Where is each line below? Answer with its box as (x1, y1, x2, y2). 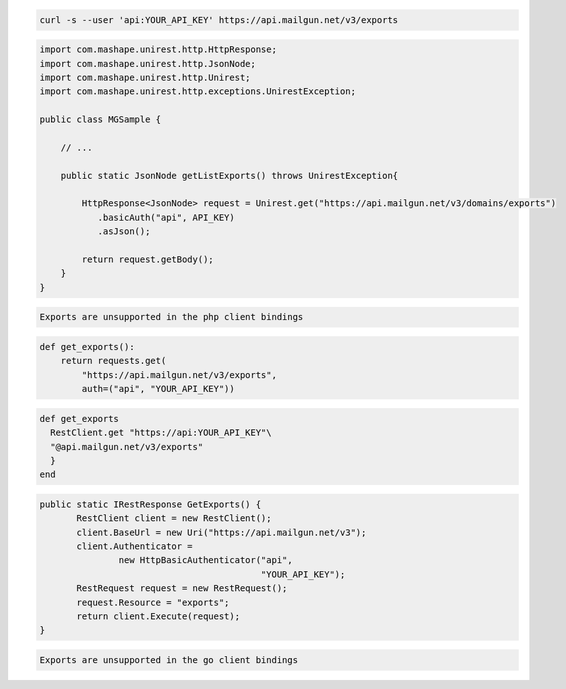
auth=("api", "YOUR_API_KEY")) (81, 383, 235, 395)
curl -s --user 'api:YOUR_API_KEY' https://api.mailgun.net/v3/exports (39, 14, 399, 25)
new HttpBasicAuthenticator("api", (118, 555, 294, 566)
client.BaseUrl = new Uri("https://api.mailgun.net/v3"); (76, 526, 367, 538)
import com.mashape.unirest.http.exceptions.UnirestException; (39, 86, 357, 97)
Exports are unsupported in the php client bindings (39, 311, 304, 323)
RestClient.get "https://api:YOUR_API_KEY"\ (50, 427, 272, 439)
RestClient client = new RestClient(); (76, 513, 272, 524)
